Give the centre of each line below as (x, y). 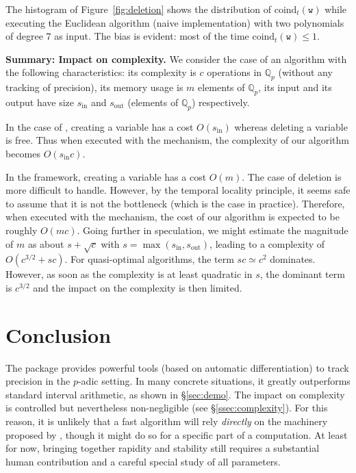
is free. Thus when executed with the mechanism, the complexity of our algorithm (177, 140)
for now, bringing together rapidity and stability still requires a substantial (163, 448)
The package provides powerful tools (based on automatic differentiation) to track (177, 367)
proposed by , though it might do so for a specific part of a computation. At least (177, 434)
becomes (23, 153)
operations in (234, 72)
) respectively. (221, 102)
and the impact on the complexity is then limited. (138, 287)
